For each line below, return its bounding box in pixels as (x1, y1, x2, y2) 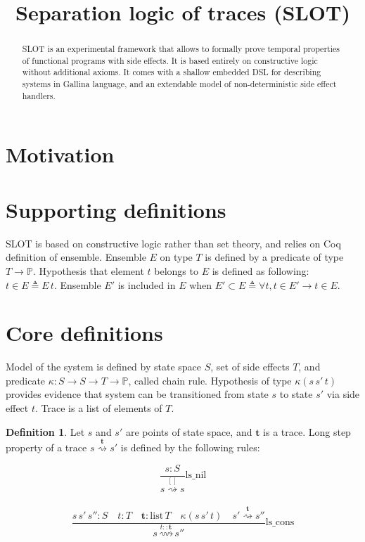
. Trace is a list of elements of (34, 401, 162, 415)
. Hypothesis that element (32, 263, 144, 278)
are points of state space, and (125, 424, 252, 439)
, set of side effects (210, 359, 290, 374)
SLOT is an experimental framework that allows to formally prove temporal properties (22, 43, 340, 55)
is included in (117, 277, 176, 292)
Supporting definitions (6, 195, 226, 224)
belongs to (154, 263, 198, 278)
